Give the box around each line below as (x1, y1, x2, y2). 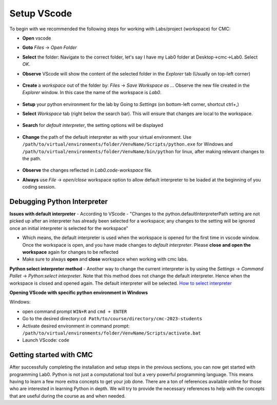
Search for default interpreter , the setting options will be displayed (22, 122, 164, 128)
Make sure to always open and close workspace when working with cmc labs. (22, 256, 188, 262)
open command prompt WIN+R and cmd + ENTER (22, 308, 127, 315)
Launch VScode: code (22, 337, 69, 343)
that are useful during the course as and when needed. (9, 393, 126, 399)
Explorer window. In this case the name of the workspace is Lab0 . (22, 89, 162, 96)
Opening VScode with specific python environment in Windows (9, 289, 148, 296)
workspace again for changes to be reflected (22, 249, 119, 255)
